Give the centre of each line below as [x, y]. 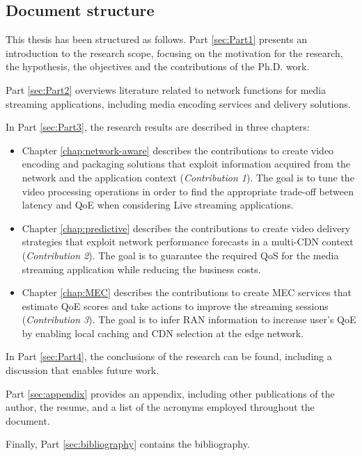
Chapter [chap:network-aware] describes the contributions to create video [178, 150]
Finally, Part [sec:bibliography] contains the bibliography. [128, 444]
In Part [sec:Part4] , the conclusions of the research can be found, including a [169, 356]
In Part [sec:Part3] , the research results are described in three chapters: [158, 127]
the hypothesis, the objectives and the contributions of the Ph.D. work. [158, 66]
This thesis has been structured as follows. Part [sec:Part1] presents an [156, 39]
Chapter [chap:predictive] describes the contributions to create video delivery [186, 228]
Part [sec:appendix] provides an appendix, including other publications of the [170, 393]
